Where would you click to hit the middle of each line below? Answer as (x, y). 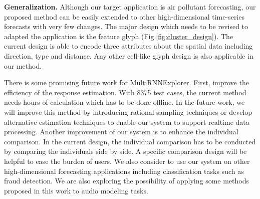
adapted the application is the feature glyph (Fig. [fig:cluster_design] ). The (119, 36)
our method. (23, 65)
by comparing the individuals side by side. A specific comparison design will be (125, 151)
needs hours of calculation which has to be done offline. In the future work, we (124, 102)
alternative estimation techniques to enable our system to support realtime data (127, 122)
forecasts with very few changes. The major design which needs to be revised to (126, 26)
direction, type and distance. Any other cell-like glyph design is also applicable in (129, 55)
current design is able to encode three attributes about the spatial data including (128, 46)
